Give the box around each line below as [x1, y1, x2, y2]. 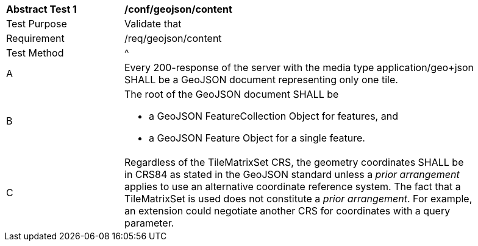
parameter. [124, 217, 174, 229]
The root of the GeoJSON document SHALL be [124, 88, 339, 100]
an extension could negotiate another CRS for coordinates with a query [124, 205, 451, 217]
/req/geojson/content [124, 32, 222, 44]
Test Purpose [6, 18, 67, 30]
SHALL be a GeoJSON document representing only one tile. [124, 73, 398, 86]
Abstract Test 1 [6, 3, 77, 15]
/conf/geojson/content [124, 3, 232, 15]
